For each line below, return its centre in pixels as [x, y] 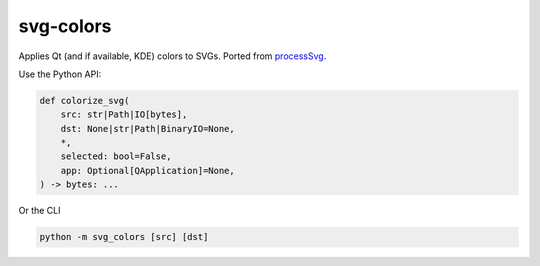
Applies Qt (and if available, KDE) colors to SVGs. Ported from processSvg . [172, 56]
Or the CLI [39, 211]
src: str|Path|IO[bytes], [124, 114]
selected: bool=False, [116, 156]
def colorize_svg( [84, 100]
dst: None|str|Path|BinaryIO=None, [147, 128]
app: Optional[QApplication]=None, [147, 170]
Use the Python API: [60, 74]
